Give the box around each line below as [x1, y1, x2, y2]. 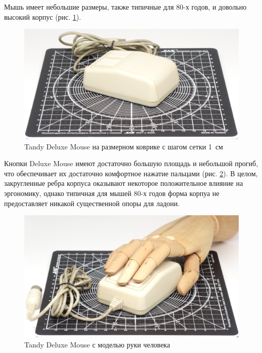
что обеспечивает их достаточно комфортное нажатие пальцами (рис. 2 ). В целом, [4, 168, 258, 178]
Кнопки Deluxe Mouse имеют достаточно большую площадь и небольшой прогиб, [4, 158, 258, 169]
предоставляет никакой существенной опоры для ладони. [4, 198, 180, 208]
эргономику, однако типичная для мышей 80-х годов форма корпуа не [4, 187, 220, 198]
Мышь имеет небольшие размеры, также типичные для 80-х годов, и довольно [4, 2, 247, 12]
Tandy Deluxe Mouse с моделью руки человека [24, 339, 170, 349]
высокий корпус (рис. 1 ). [4, 11, 81, 22]
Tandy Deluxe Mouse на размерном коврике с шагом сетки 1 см [24, 141, 223, 151]
